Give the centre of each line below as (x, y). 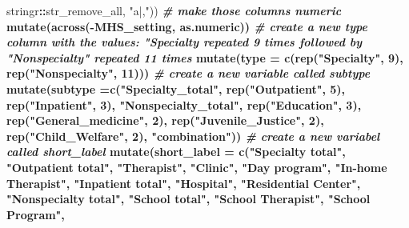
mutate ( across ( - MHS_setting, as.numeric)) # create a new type (187, 26)
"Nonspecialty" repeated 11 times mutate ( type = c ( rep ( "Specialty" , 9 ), (205, 57)
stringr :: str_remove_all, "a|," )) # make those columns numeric (174, 10)
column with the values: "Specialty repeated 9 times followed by (184, 42)
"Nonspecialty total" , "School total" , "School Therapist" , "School (188, 199)
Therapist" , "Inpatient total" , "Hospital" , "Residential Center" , (184, 183)
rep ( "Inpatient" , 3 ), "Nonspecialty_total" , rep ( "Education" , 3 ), (184, 104)
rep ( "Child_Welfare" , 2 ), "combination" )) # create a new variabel (193, 136)
